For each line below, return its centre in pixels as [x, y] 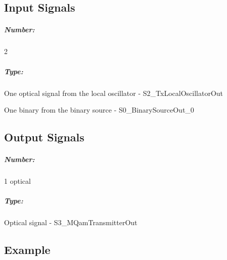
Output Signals [44, 137]
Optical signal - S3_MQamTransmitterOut [71, 222]
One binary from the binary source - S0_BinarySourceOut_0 [99, 110]
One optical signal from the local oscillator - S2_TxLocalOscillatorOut [114, 93]
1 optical [17, 181]
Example [27, 250]
